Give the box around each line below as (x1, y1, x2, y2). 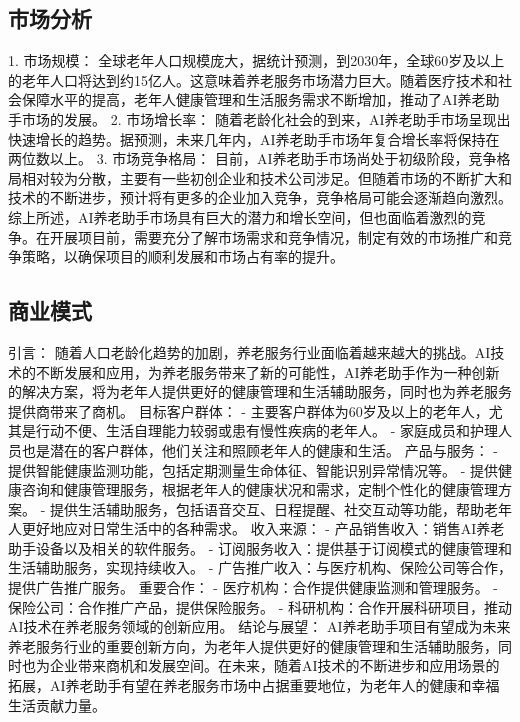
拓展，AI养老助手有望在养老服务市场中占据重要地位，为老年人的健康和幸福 (8, 675, 500, 696)
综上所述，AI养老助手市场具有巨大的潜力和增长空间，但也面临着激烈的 (8, 206, 472, 227)
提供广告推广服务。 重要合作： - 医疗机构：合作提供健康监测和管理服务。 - (8, 577, 498, 598)
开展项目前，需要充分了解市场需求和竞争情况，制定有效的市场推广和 (49, 226, 498, 247)
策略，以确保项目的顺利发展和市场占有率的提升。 (21, 246, 344, 267)
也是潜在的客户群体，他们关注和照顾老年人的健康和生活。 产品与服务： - (21, 439, 498, 460)
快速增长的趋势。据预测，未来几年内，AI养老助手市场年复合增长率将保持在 (8, 128, 500, 149)
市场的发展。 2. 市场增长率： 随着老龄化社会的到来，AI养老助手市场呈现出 (21, 108, 511, 129)
